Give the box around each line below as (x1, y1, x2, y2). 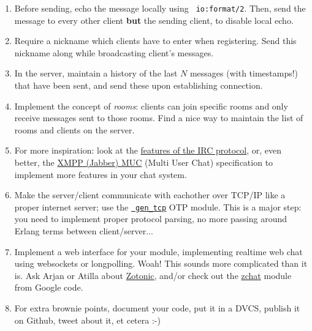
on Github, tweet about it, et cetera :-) (14, 313, 161, 326)
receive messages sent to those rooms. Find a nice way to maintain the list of (14, 111, 303, 124)
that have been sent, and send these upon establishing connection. (14, 79, 263, 92)
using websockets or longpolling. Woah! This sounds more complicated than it (14, 257, 308, 270)
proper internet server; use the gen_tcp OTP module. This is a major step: (14, 200, 302, 213)
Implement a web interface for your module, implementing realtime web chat (14, 245, 303, 258)
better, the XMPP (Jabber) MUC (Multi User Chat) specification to (14, 156, 273, 168)
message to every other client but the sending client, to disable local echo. (14, 13, 294, 26)
